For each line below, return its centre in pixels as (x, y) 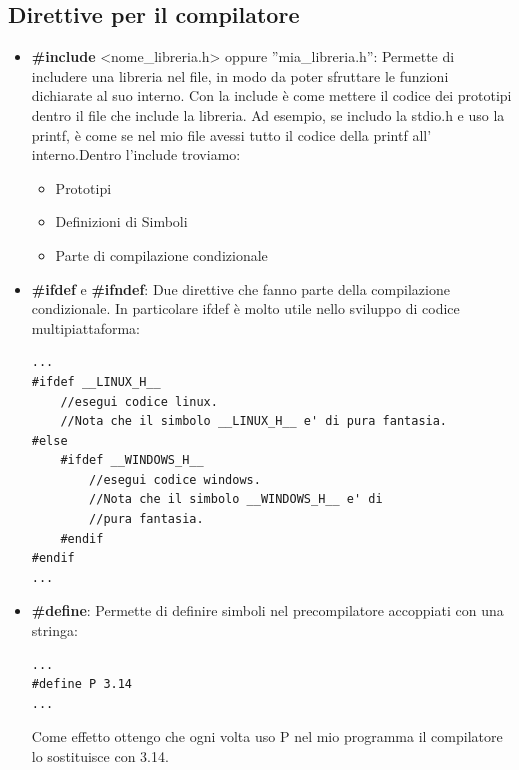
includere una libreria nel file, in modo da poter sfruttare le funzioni (240, 75)
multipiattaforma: (85, 327)
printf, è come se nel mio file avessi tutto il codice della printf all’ (231, 134)
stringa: (54, 630)
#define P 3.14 (82, 684)
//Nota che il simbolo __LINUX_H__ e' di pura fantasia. (254, 421)
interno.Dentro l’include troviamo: (136, 154)
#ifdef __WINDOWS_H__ (132, 460)
